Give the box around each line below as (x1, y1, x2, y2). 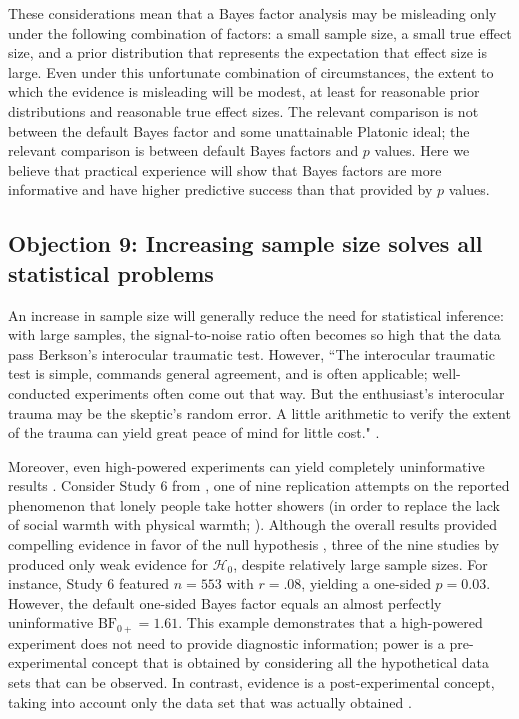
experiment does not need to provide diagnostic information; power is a (8, 632, 445, 653)
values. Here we (374, 140, 470, 161)
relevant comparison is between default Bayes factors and (8, 140, 359, 161)
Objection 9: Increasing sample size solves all (8, 228, 483, 259)
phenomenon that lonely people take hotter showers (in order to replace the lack (8, 494, 500, 515)
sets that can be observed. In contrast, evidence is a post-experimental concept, (8, 672, 495, 693)
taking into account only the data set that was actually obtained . (8, 691, 412, 712)
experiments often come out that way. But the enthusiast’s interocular (74, 382, 505, 403)
